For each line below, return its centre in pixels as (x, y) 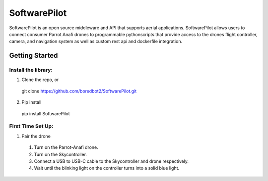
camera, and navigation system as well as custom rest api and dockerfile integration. (96, 42)
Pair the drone (36, 136)
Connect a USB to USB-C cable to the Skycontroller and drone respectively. (111, 161)
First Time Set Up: (31, 126)
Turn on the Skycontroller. (60, 154)
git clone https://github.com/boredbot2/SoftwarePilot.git (79, 91)
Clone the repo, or (40, 80)
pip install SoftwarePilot (46, 113)
